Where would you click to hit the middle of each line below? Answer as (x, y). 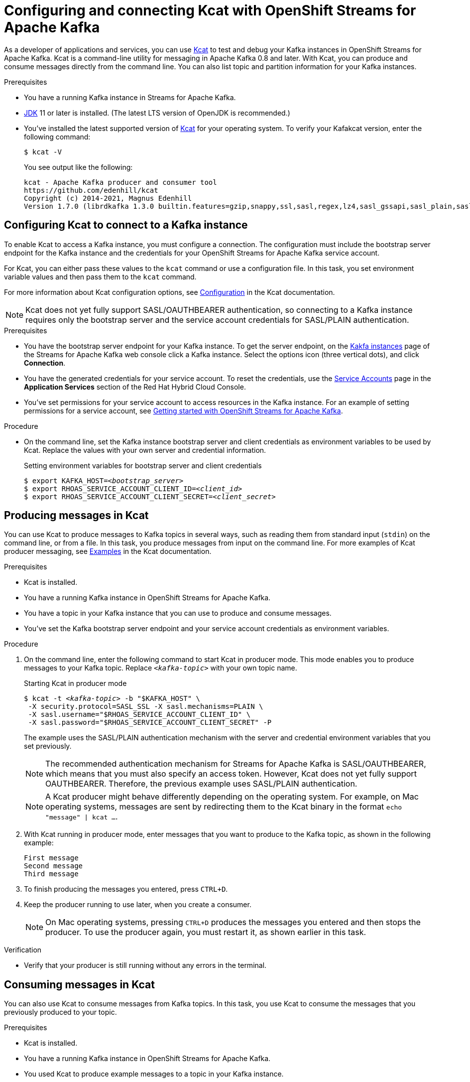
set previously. (48, 746)
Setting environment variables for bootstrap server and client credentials (143, 465)
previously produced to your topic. (60, 1012)
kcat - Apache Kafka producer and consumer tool (120, 182)
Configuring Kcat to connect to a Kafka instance (126, 225)
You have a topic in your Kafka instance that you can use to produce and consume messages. (178, 613)
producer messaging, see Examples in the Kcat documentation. (108, 551)
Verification (23, 950)
